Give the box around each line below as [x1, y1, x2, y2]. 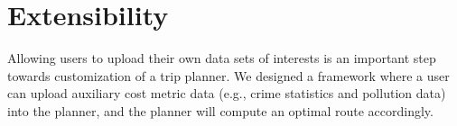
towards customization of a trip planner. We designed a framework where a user [7, 66, 450, 85]
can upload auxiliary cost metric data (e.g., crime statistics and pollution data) [7, 84, 446, 103]
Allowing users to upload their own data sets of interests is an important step [7, 49, 436, 67]
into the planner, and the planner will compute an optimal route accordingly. [7, 101, 434, 120]
